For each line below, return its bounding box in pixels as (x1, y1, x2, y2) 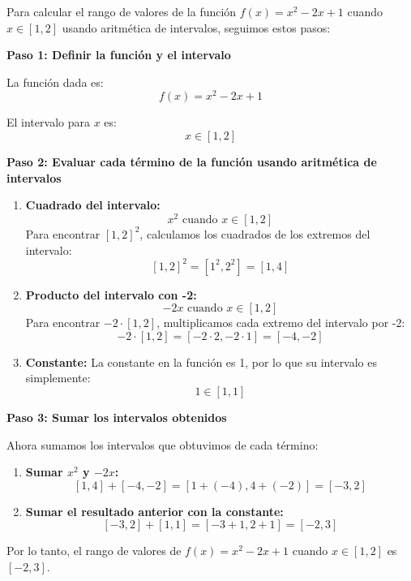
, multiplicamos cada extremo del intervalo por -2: (156, 314, 405, 331)
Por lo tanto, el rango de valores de (6, 542, 182, 559)
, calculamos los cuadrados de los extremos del (139, 225, 370, 242)
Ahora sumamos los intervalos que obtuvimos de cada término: (6, 436, 319, 453)
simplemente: (25, 369, 91, 386)
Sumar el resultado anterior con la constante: (25, 502, 284, 519)
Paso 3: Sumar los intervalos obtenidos (6, 408, 227, 425)
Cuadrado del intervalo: (25, 196, 161, 213)
